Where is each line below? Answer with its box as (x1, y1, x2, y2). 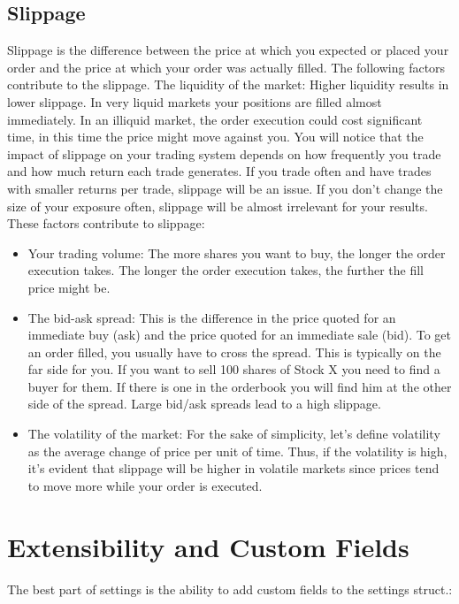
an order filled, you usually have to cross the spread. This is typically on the (27, 342, 441, 361)
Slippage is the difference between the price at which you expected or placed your (7, 41, 449, 59)
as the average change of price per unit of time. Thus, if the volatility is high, (27, 441, 448, 460)
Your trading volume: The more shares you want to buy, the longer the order (27, 243, 446, 262)
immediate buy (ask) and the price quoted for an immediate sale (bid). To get (27, 325, 451, 344)
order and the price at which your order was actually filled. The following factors (7, 57, 446, 76)
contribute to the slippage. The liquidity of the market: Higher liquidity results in (7, 75, 449, 94)
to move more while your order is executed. (27, 476, 263, 494)
